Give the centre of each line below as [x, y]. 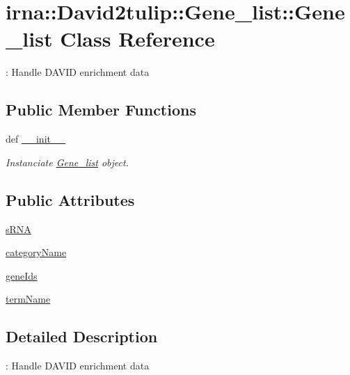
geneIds [22, 275]
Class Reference [137, 39]
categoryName [36, 252]
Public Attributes [70, 199]
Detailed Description [82, 336]
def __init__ [35, 139]
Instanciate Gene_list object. [67, 162]
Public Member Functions [101, 110]
